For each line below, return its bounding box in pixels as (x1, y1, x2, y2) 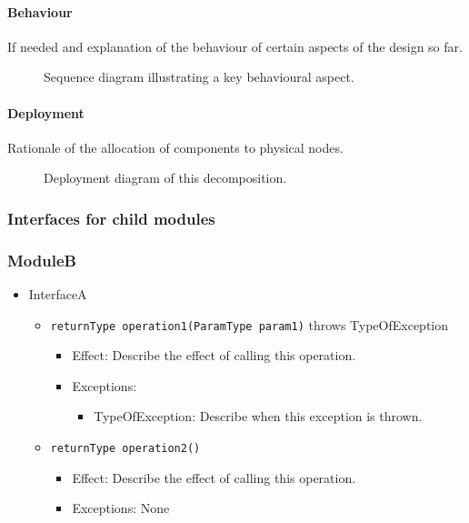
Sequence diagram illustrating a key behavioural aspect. (44, 67, 354, 86)
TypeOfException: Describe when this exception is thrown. (94, 407, 423, 426)
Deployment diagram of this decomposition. (44, 168, 287, 187)
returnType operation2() (50, 442, 201, 456)
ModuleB (7, 248, 76, 271)
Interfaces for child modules (7, 206, 215, 229)
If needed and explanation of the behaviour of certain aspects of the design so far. (7, 36, 463, 55)
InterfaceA (28, 285, 87, 304)
